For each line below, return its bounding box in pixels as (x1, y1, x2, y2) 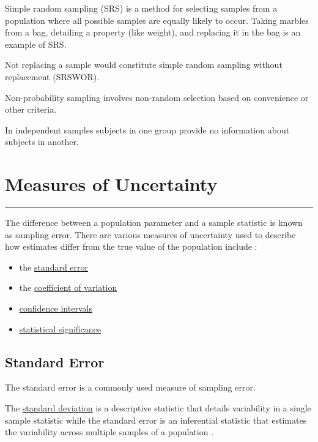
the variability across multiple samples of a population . (5, 425, 214, 438)
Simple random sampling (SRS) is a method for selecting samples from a (5, 2, 278, 14)
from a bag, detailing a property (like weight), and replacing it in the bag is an (5, 26, 301, 39)
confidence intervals (19, 302, 92, 315)
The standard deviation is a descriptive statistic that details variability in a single (5, 402, 311, 414)
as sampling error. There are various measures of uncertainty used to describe (5, 228, 296, 241)
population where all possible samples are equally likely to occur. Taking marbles (5, 13, 309, 26)
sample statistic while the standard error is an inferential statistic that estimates (5, 413, 307, 426)
